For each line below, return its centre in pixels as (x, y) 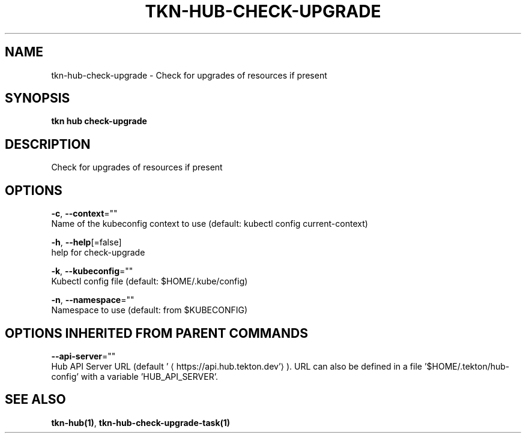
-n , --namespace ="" (93, 300)
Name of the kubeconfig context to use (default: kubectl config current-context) (210, 224)
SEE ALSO (35, 400)
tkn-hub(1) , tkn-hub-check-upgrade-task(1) (141, 422)
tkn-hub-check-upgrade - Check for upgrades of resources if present (189, 75)
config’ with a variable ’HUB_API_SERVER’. (135, 376)
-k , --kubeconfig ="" (92, 271)
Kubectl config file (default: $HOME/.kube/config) (150, 281)
